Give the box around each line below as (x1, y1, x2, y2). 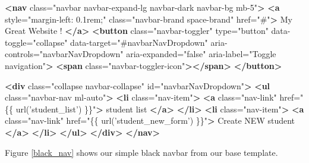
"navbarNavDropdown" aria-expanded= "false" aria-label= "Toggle (39, 48, 276, 60)
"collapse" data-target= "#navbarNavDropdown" (33, 36, 208, 48)
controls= (5, 48, 40, 60)
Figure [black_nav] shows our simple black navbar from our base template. (5, 146, 278, 158)
